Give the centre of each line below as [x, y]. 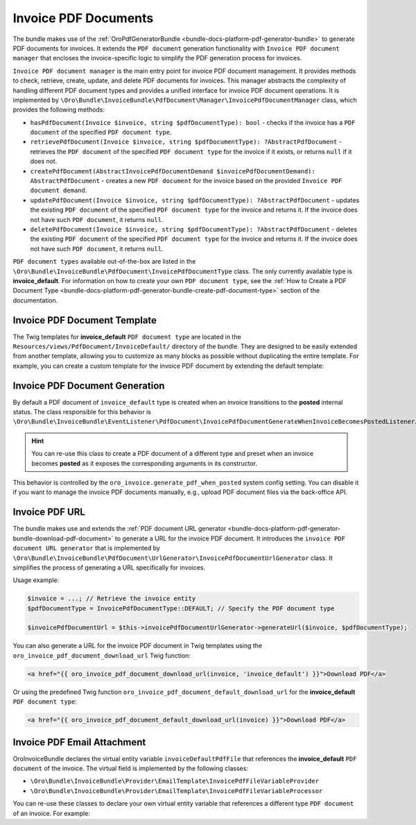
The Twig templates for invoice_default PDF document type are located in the [127, 337]
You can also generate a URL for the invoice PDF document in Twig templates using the [138, 646]
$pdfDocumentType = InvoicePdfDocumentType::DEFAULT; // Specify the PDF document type [181, 608]
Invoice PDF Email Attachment [79, 742]
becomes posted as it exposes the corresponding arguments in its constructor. [145, 463]
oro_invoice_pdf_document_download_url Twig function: [102, 655]
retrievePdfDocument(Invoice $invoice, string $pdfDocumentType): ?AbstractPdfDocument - [186, 142]
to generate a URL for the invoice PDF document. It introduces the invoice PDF [230, 538]
